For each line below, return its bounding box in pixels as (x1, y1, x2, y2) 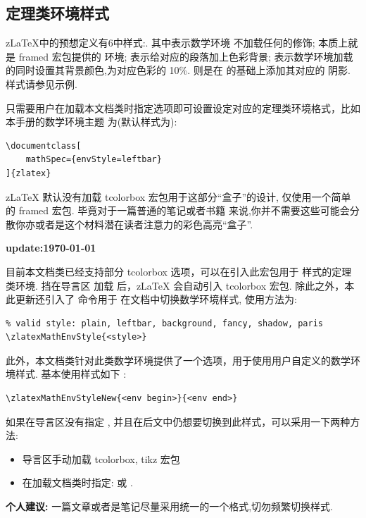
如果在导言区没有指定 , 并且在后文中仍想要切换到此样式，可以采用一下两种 (6, 414, 351, 428)
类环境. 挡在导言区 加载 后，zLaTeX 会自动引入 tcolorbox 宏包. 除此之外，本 (6, 278, 355, 292)
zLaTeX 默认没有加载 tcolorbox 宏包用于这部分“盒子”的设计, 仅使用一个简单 (6, 189, 351, 204)
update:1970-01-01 (6, 240, 96, 255)
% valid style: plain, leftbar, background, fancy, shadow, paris (6, 318, 324, 328)
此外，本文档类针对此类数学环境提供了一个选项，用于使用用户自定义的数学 (6, 352, 351, 367)
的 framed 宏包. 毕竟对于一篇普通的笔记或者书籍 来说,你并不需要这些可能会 (6, 203, 350, 218)
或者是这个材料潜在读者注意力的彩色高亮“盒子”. (34, 216, 253, 231)
